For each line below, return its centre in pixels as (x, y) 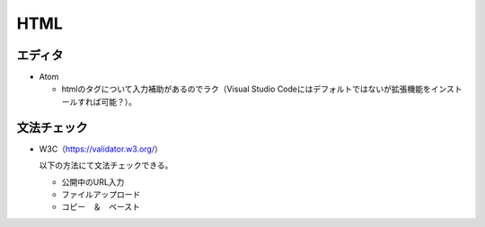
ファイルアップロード (101, 194)
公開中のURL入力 (93, 182)
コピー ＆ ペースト (101, 207)
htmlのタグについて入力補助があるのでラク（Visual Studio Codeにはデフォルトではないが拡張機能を (246, 89)
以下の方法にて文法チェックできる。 (106, 165)
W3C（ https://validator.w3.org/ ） (101, 149)
